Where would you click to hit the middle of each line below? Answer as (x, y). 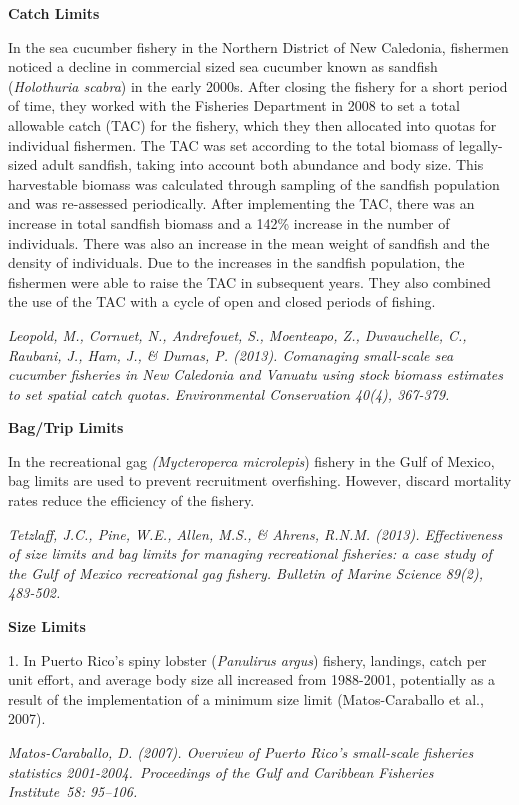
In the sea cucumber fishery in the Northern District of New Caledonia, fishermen (258, 46)
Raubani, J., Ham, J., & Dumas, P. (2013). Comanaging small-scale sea (231, 354)
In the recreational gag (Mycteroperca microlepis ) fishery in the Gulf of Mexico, (251, 460)
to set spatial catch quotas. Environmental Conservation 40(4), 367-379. (229, 393)
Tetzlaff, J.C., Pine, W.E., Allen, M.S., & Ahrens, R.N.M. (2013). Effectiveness (255, 533)
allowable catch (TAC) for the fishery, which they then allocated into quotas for (252, 124)
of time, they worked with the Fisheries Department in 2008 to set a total (234, 105)
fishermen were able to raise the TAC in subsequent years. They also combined (249, 281)
